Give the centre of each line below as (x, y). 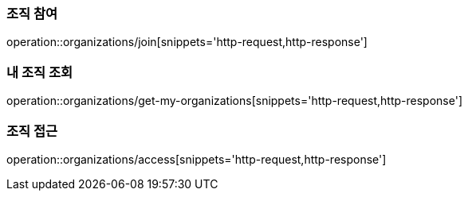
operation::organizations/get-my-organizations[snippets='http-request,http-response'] (234, 101)
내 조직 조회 (40, 72)
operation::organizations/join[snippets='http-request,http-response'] (187, 42)
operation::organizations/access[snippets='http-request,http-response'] (197, 159)
